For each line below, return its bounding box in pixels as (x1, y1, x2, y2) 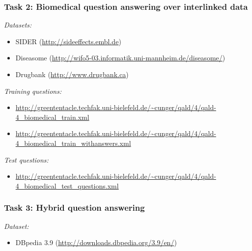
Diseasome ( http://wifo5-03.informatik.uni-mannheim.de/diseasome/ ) (15, 53, 225, 63)
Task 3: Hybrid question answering (4, 201, 145, 214)
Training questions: (4, 85, 62, 96)
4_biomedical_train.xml (15, 112, 89, 122)
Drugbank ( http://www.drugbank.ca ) (15, 69, 129, 79)
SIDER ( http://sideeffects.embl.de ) (15, 36, 121, 46)
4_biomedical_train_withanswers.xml (15, 138, 131, 148)
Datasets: (4, 20, 32, 30)
